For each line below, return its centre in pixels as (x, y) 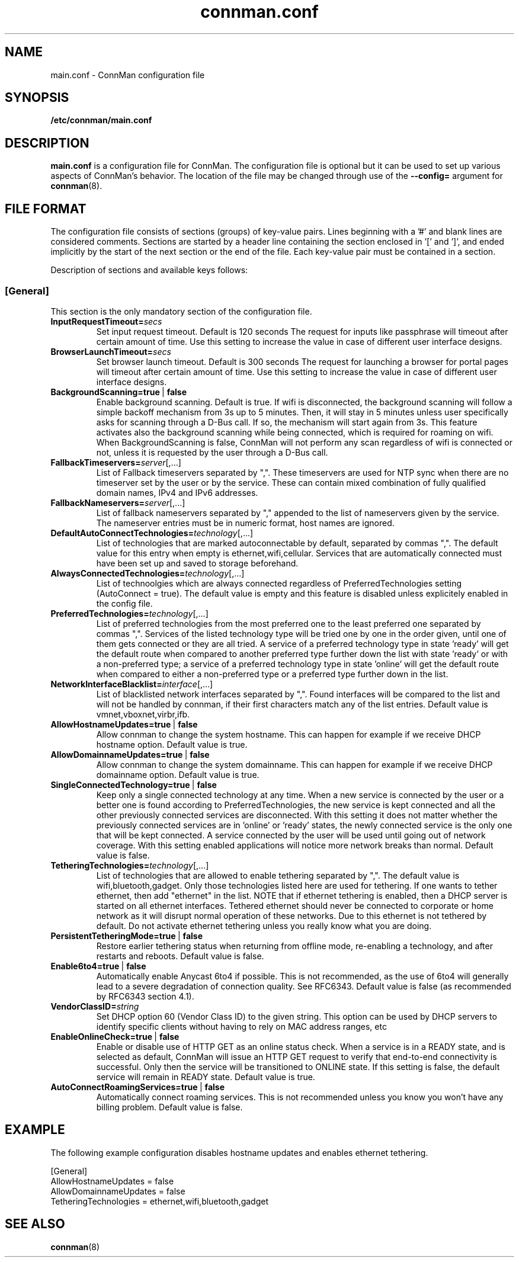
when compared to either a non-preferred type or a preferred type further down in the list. (272, 674)
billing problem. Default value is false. (169, 1107)
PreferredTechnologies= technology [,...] (129, 613)
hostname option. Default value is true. (172, 744)
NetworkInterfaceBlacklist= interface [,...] (132, 684)
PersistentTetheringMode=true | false (126, 936)
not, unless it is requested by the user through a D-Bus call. (212, 452)
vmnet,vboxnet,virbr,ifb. (143, 714)
